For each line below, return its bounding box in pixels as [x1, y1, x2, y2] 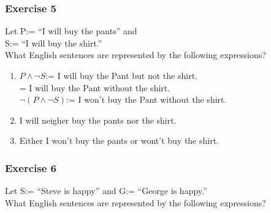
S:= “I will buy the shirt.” [5, 36, 102, 49]
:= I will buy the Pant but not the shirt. [45, 69, 197, 81]
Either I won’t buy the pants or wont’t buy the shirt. [19, 134, 219, 147]
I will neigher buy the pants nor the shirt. [19, 113, 177, 126]
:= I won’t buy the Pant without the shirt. [66, 93, 227, 106]
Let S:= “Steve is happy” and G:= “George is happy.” [5, 184, 207, 197]
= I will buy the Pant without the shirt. [19, 81, 170, 94]
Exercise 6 [5, 160, 56, 175]
